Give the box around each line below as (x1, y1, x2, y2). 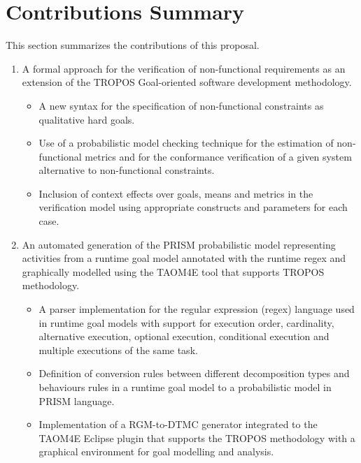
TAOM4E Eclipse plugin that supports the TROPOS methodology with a (38, 430, 355, 445)
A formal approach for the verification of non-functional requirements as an (22, 61, 346, 75)
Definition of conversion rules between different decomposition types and (38, 366, 350, 381)
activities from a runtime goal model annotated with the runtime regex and (22, 251, 346, 265)
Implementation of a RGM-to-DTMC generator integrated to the (38, 417, 318, 432)
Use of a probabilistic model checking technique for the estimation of (38, 135, 334, 150)
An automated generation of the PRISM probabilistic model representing (22, 237, 336, 251)
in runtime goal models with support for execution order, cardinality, (38, 315, 334, 330)
